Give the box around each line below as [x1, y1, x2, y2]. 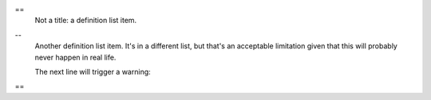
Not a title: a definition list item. [34, 16, 137, 25]
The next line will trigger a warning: [34, 67, 151, 76]
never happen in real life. [34, 52, 117, 62]
